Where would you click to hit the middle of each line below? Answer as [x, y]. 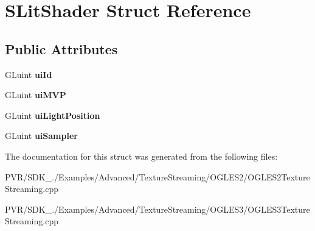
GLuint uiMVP [36, 95]
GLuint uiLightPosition [53, 115]
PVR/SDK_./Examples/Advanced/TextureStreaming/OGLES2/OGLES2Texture [157, 176]
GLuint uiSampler [41, 136]
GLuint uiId [29, 74]
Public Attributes [61, 48]
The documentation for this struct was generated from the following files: [141, 156]
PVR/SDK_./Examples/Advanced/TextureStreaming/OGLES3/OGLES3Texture [157, 209]
